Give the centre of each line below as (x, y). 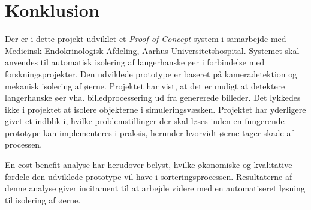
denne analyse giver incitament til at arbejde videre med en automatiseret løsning (155, 188)
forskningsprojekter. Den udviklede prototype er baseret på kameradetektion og (151, 73)
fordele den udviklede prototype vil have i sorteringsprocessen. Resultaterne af (149, 176)
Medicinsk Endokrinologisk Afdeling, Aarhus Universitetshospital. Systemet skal (152, 50)
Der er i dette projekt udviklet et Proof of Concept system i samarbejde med (146, 39)
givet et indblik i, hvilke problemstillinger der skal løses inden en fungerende (145, 121)
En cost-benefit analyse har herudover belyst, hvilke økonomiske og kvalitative (149, 165)
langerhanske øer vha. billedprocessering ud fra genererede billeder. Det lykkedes (153, 97)
